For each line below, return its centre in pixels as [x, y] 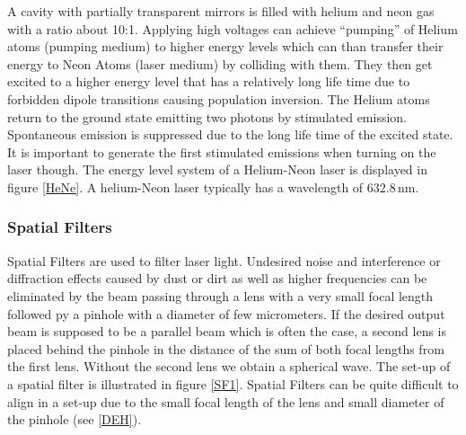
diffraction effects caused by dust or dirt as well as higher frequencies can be [217, 278]
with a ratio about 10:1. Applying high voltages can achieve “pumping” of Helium [233, 28]
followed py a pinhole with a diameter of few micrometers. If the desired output [226, 313]
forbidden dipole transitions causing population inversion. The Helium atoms [219, 98]
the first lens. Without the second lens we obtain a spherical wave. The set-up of [229, 366]
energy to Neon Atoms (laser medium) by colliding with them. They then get [220, 63]
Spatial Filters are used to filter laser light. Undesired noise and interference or [224, 260]
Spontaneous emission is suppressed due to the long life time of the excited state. [230, 134]
